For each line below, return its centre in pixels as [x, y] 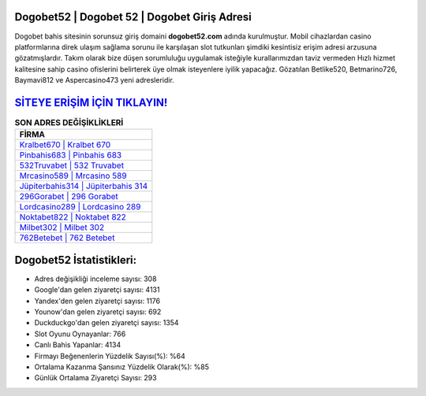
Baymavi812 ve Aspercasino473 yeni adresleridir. [95, 80]
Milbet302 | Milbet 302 [62, 228]
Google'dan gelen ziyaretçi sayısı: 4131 [97, 290]
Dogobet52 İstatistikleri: [76, 260]
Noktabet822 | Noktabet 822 [73, 217]
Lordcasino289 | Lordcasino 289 [80, 207]
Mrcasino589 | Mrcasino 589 [73, 176]
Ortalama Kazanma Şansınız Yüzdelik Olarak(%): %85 [121, 367]
